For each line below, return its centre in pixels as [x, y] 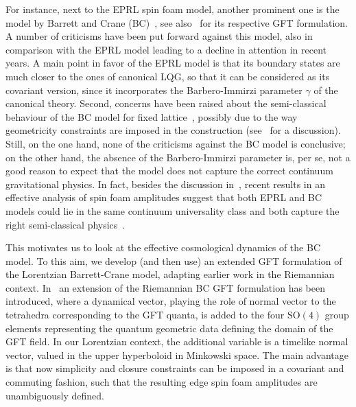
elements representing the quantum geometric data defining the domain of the [169, 328]
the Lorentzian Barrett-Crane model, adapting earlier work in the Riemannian [170, 274]
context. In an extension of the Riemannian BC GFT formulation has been [165, 287]
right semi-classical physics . [66, 224]
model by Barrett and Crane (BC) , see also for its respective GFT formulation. [177, 22]
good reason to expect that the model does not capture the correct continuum [169, 171]
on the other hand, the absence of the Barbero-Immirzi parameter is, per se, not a [178, 157]
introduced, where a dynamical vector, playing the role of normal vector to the [171, 301]
